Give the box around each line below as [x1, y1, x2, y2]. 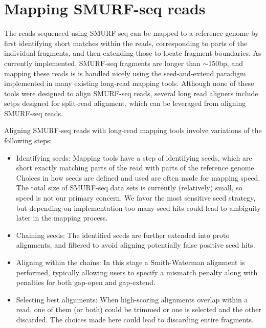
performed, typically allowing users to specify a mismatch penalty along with [16, 267, 258, 277]
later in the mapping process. [16, 212, 108, 223]
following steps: [4, 135, 52, 146]
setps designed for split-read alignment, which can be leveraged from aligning [4, 98, 246, 108]
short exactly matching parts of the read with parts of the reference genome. [16, 162, 256, 173]
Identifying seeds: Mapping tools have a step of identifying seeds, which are [16, 152, 252, 163]
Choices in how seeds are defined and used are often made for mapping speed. [16, 172, 260, 183]
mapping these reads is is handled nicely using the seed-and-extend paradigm [4, 68, 246, 78]
